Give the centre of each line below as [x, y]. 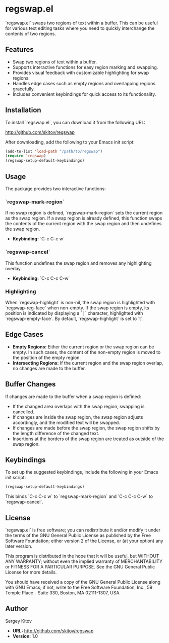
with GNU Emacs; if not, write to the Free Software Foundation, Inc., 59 [79, 587]
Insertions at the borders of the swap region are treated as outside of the [88, 439]
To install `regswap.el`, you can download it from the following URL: [75, 122]
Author [16, 609]
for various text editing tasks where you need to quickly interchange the [80, 28]
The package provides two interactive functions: [55, 189]
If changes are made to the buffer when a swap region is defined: [73, 397]
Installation [23, 110]
